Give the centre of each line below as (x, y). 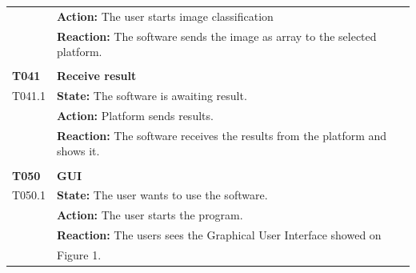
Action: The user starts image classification (165, 16)
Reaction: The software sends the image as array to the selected (217, 36)
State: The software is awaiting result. (152, 96)
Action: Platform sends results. (135, 115)
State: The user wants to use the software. (162, 195)
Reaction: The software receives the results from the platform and (222, 135)
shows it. (78, 151)
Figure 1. (79, 254)
